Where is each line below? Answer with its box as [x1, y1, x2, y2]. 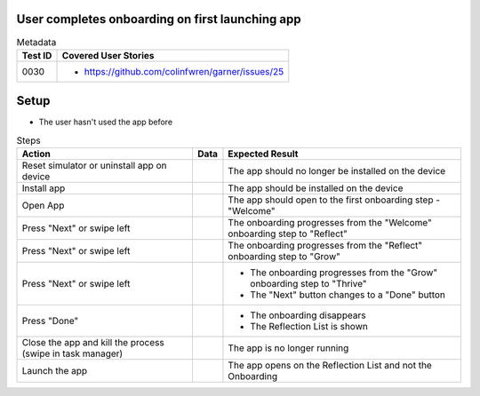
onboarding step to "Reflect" [228, 227, 348, 240]
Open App [21, 200, 65, 212]
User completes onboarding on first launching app [16, 12, 301, 27]
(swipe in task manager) [21, 347, 124, 360]
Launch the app [21, 365, 88, 377]
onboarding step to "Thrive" [250, 278, 367, 290]
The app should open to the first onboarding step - [228, 194, 440, 206]
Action [21, 147, 51, 160]
